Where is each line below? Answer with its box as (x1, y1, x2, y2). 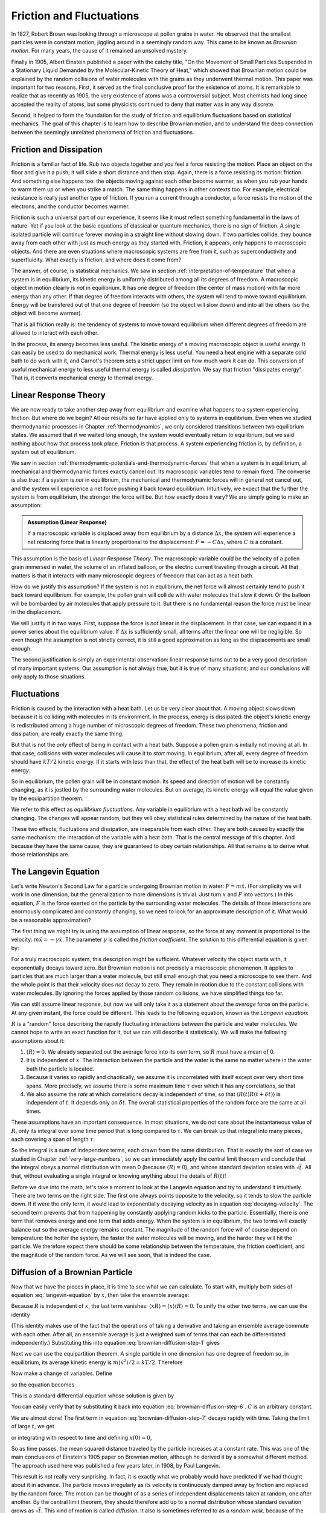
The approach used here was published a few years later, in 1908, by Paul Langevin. (11, 1462, 220, 1469)
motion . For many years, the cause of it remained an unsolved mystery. (11, 47, 188, 54)
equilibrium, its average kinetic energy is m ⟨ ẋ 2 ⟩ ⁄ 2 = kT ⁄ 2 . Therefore (11, 1358, 183, 1366)
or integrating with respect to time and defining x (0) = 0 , (11, 1434, 152, 1441)
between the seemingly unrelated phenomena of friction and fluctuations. (11, 128, 194, 136)
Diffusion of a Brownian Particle (11, 1267, 133, 1277)
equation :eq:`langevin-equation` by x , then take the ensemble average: (11, 1291, 190, 1299)
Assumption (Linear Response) (27, 518, 107, 526)
